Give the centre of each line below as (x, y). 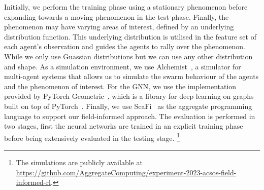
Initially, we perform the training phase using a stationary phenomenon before (126, 7)
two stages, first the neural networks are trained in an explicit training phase (124, 126)
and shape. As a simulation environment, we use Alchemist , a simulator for (123, 66)
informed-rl (33, 182)
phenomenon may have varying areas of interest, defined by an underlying (119, 27)
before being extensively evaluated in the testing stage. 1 (92, 137)
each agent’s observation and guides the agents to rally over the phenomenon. (125, 46)
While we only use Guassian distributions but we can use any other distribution (128, 56)
